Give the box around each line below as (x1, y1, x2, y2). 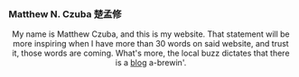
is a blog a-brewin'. (115, 57, 187, 68)
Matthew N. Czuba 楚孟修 (8, 7, 122, 20)
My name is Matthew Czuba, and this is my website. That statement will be (12, 29, 290, 39)
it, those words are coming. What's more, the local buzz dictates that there (12, 47, 290, 59)
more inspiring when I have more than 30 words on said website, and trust (12, 38, 290, 49)
